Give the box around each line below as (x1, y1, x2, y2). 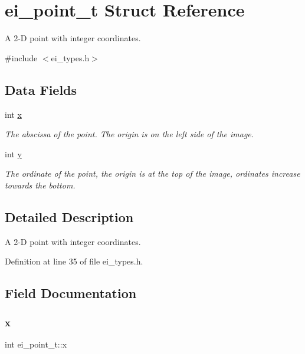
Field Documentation (5, 284, 137, 302)
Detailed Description (5, 207, 134, 226)
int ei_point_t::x (5, 338, 67, 350)
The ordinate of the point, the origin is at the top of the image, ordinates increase (5, 167, 300, 180)
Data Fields (5, 80, 77, 98)
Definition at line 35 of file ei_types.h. (5, 255, 143, 267)
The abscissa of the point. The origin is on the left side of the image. (5, 128, 254, 140)
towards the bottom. (5, 178, 76, 191)
